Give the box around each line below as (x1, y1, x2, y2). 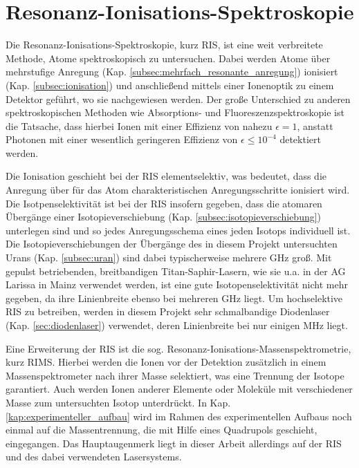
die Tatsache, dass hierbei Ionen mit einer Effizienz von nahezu (6, 118, 273, 133)
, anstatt (297, 118, 333, 133)
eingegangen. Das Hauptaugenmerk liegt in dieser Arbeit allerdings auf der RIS (6, 436, 342, 450)
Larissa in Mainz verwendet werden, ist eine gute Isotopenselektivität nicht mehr (6, 277, 348, 292)
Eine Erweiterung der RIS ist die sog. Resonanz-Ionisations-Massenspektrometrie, (6, 341, 351, 355)
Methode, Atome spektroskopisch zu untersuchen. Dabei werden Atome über (6, 50, 331, 65)
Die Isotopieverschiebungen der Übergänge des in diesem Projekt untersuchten (6, 236, 338, 251)
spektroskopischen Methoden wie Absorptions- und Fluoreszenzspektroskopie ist (6, 105, 344, 120)
